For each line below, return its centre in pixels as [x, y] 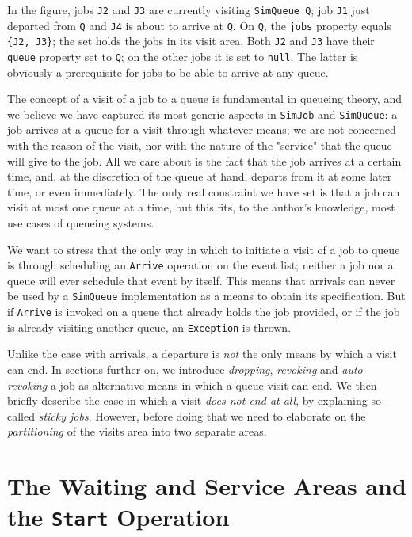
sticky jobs [63, 415]
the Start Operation [118, 517]
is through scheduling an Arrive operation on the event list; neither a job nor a [200, 265]
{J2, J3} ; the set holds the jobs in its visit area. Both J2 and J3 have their [191, 41]
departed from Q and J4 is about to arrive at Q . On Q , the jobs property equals [199, 25]
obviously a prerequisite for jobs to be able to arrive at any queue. [168, 72]
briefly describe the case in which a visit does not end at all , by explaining [187, 400]
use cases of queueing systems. [81, 223]
